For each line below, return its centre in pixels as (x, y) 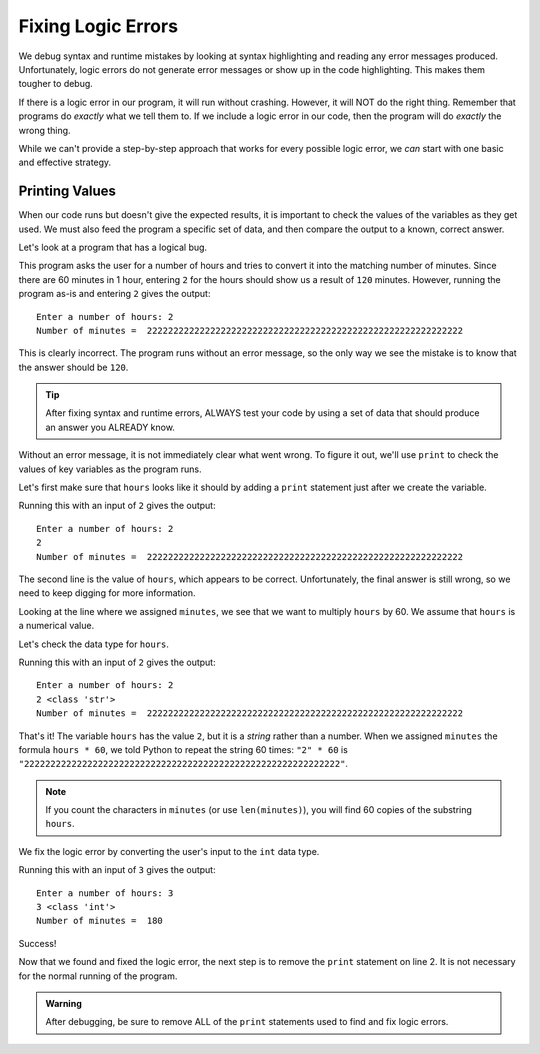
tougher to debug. (56, 84)
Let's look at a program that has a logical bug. (113, 247)
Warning (63, 1003)
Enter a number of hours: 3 (105, 893)
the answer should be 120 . (73, 367)
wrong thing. (44, 130)
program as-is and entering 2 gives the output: (114, 294)
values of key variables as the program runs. (110, 469)
